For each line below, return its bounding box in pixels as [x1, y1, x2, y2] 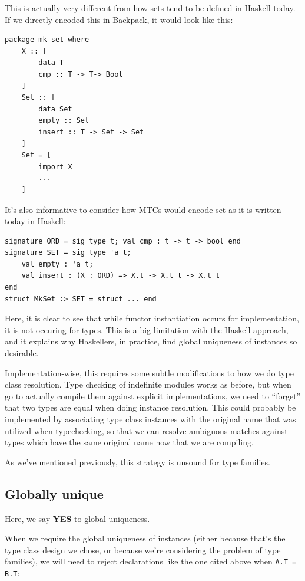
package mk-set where [5, 35, 89, 44]
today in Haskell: [5, 215, 66, 227]
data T [38, 58, 64, 67]
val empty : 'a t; [21, 260, 94, 268]
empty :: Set [38, 116, 89, 125]
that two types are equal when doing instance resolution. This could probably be [5, 401, 296, 413]
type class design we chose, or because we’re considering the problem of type [5, 543, 281, 556]
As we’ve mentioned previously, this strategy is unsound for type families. [5, 455, 270, 468]
